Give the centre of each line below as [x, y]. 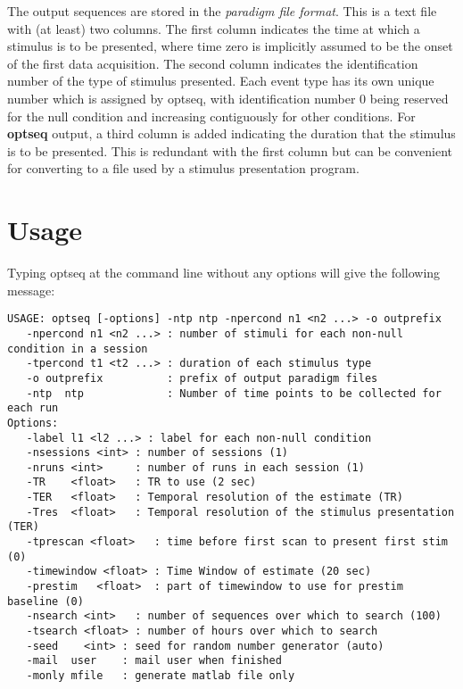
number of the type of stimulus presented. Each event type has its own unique [221, 81]
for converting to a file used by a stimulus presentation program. [183, 168]
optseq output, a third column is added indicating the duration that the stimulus [231, 133]
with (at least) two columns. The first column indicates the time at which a [214, 28]
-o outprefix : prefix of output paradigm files [202, 378]
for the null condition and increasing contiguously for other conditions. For [211, 116]
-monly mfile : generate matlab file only [161, 676]
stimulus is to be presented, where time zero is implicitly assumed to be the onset [230, 46]
